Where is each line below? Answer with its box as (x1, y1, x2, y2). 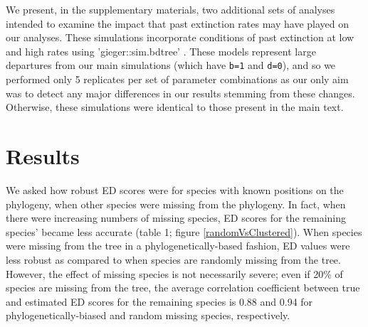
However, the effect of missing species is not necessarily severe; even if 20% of (6, 266, 343, 281)
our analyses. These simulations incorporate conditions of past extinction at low (6, 30, 354, 45)
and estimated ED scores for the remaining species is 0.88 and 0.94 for (6, 294, 313, 309)
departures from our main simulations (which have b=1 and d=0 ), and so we (6, 58, 336, 73)
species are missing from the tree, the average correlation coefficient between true (6, 280, 360, 295)
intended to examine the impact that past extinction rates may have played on (6, 16, 349, 31)
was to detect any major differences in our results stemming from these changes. (6, 85, 355, 100)
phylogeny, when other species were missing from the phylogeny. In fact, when (6, 196, 346, 211)
